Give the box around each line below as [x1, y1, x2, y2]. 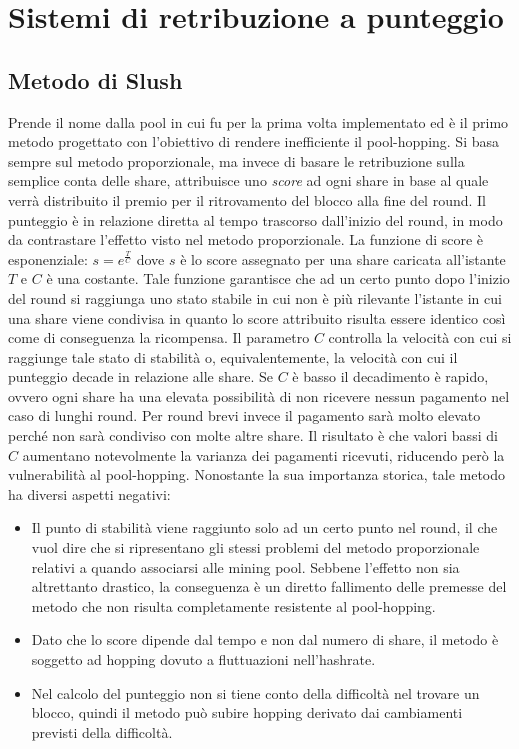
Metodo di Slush [8, 64, 183, 95]
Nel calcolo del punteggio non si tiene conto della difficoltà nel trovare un [31, 682, 480, 703]
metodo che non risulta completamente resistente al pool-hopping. [31, 595, 436, 616]
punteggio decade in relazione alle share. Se [8, 366, 273, 387]
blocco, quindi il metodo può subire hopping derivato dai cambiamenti [31, 702, 463, 723]
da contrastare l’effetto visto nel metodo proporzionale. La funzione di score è [8, 229, 484, 250]
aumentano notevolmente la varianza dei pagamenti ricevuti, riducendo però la [22, 444, 505, 465]
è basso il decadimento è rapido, [292, 366, 489, 387]
